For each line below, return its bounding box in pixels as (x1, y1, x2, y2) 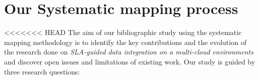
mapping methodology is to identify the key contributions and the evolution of (4, 36, 246, 47)
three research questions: (4, 66, 80, 76)
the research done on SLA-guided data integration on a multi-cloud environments (4, 46, 253, 57)
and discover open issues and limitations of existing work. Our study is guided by (4, 56, 255, 66)
